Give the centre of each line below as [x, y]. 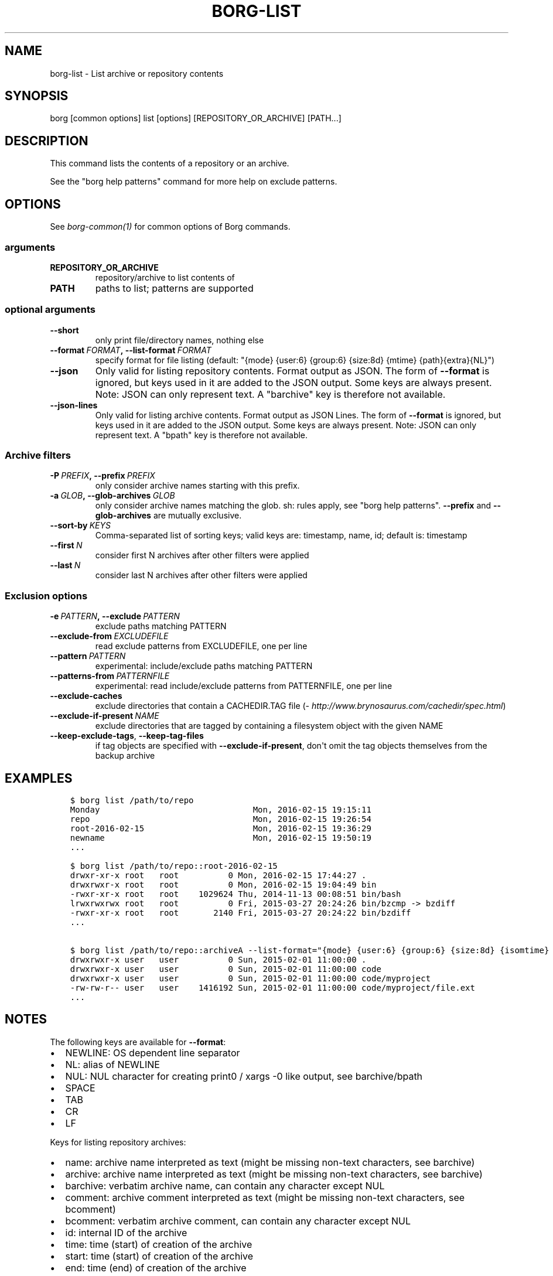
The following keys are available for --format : [138, 1042]
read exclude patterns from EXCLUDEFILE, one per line [201, 646]
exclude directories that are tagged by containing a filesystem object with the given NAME [269, 726]
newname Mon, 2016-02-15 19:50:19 [221, 837]
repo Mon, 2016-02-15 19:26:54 [221, 819]
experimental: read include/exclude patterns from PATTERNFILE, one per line [244, 686]
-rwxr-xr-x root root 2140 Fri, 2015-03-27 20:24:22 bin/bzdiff [240, 912]
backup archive [125, 756]
